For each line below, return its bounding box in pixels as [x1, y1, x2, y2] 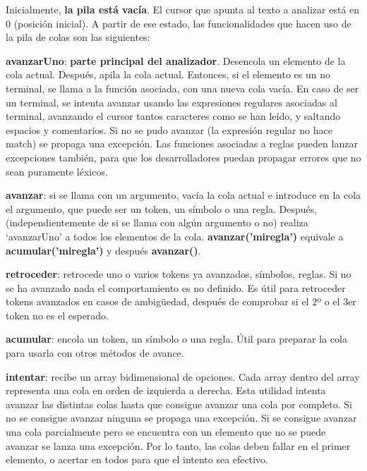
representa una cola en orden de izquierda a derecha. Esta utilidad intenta [6, 383, 326, 398]
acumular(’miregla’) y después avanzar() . [6, 243, 201, 257]
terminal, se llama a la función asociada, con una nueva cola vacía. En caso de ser [6, 80, 359, 95]
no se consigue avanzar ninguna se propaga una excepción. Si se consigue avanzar [6, 410, 357, 425]
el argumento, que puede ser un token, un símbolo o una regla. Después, [6, 201, 318, 216]
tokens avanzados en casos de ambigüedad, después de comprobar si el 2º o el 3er [6, 294, 356, 309]
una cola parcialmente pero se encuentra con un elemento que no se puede [6, 424, 326, 439]
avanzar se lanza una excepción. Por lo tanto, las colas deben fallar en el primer [6, 438, 351, 453]
